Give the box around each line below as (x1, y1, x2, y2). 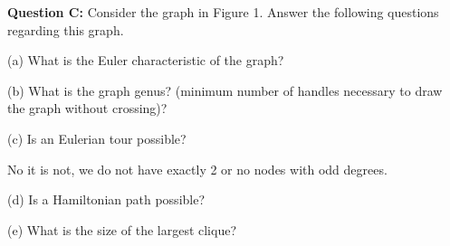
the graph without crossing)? (7, 99, 168, 118)
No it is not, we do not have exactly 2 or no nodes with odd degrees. (7, 159, 388, 178)
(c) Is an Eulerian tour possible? (7, 128, 187, 147)
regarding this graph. (7, 20, 124, 39)
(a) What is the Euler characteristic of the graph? (7, 51, 284, 70)
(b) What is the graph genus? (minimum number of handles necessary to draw (7, 80, 443, 99)
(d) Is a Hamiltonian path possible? (7, 190, 206, 209)
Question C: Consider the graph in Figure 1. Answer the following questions (7, 3, 439, 21)
